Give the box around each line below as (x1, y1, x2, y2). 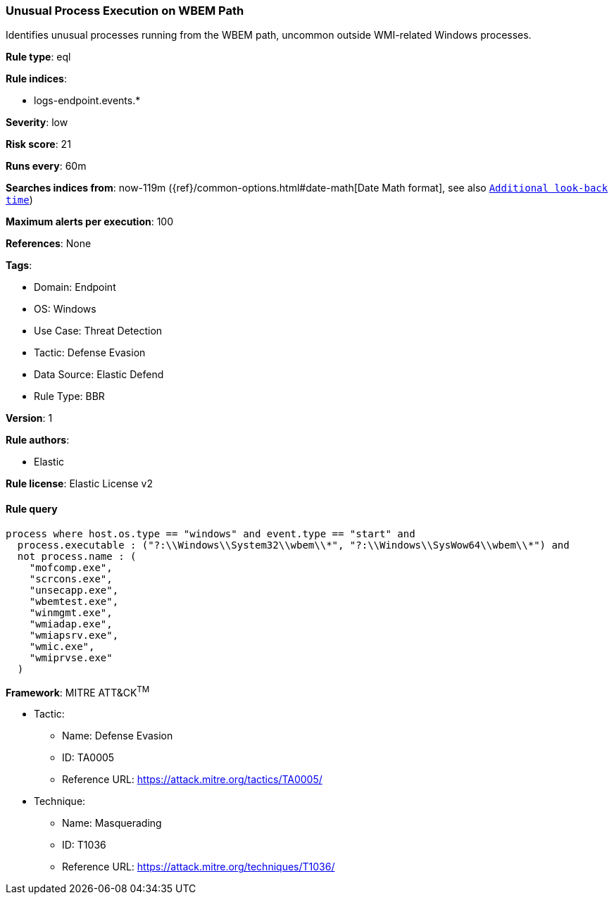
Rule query (6, 502, 58, 515)
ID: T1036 (62, 839, 106, 851)
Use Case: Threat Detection (34, 325, 163, 337)
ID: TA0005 (62, 751, 115, 764)
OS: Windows (34, 303, 96, 315)
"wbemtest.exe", (29, 595, 119, 607)
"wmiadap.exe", (29, 618, 113, 630)
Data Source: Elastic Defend (34, 368, 164, 381)
